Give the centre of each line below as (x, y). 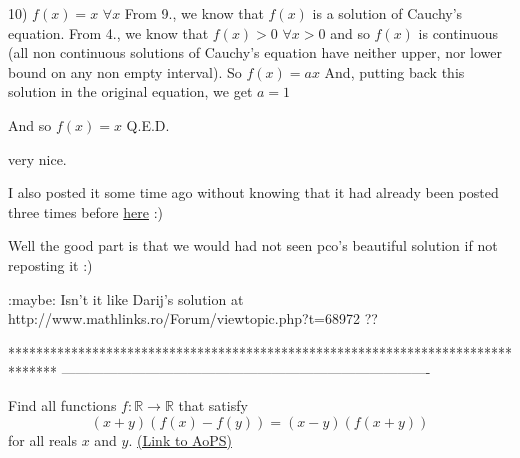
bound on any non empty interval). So (125, 71)
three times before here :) (85, 211)
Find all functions (62, 404)
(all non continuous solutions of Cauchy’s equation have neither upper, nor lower (255, 52)
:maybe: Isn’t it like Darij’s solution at (126, 298)
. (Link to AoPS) (180, 439)
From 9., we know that (194, 13)
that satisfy (213, 404)
